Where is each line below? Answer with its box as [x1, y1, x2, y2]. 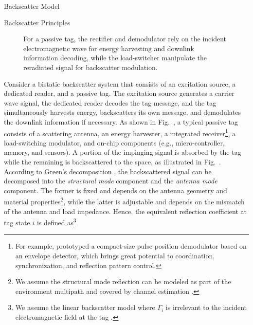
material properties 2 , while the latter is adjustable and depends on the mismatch [4, 195, 245, 206]
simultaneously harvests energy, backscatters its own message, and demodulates [4, 107, 241, 117]
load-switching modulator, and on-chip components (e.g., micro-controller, [4, 137, 225, 147]
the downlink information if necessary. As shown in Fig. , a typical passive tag [4, 116, 238, 126]
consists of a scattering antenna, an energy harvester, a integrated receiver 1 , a [4, 126, 236, 138]
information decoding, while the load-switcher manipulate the [23, 53, 207, 63]
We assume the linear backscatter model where [15, 302, 155, 312]
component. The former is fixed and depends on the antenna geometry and [4, 185, 227, 195]
